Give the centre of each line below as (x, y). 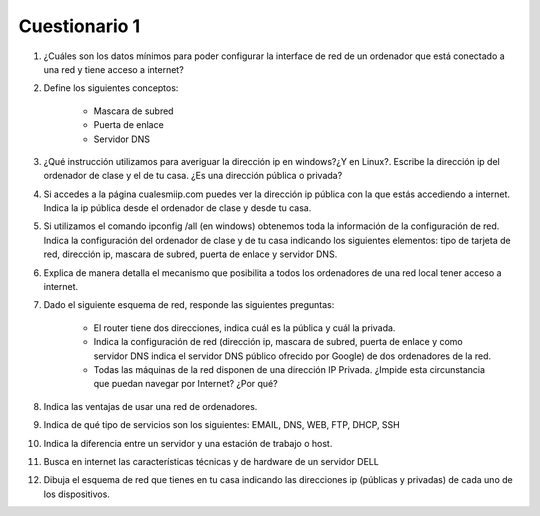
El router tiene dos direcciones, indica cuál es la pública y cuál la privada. (244, 327)
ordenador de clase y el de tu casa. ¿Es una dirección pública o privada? (193, 176)
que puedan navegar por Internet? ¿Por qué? (186, 384)
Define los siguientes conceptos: (111, 88)
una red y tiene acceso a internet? (113, 69)
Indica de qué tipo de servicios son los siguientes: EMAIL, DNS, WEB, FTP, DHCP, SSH (221, 425)
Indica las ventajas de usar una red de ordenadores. (150, 406)
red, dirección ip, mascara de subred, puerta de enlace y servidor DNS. (190, 254)
